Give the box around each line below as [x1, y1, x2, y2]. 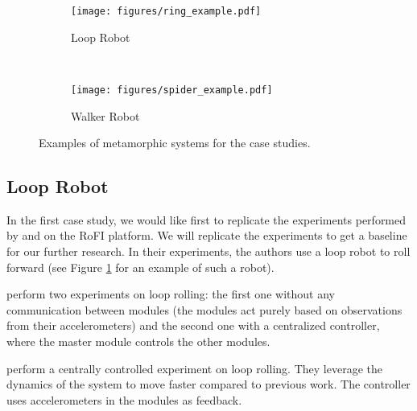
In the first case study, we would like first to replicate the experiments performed [6, 211, 407, 228]
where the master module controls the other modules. [6, 333, 270, 350]
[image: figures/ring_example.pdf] [71, 6, 262, 17]
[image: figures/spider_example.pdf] [71, 84, 273, 96]
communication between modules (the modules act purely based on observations [6, 301, 403, 318]
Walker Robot [71, 107, 140, 124]
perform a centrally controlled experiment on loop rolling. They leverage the [6, 360, 382, 376]
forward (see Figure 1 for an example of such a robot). [6, 258, 275, 275]
